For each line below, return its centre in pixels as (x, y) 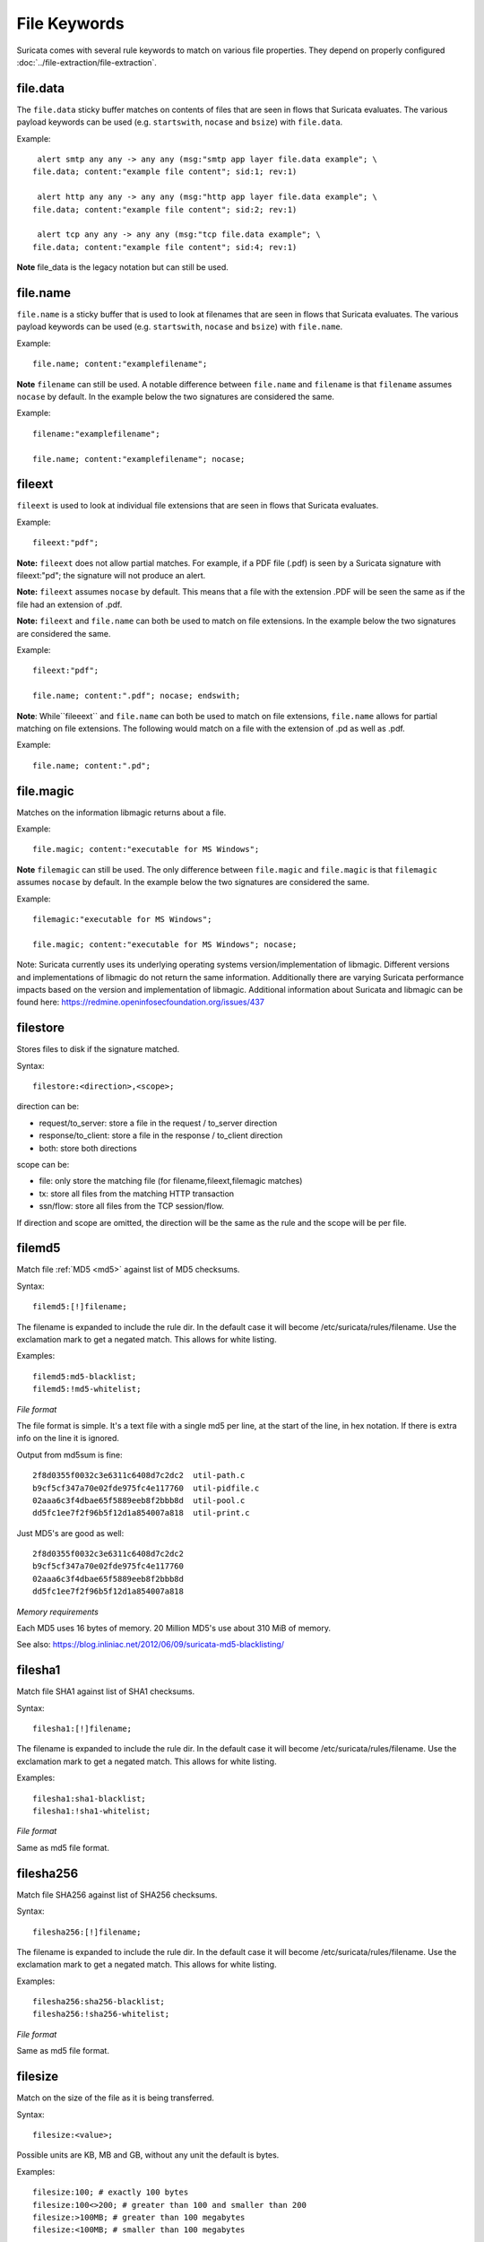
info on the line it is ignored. (68, 1438)
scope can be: (43, 1164)
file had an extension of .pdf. (69, 604)
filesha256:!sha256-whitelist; (101, 2014)
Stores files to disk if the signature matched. (98, 1049)
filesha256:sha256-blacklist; (99, 2002)
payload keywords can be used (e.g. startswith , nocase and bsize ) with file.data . (180, 122)
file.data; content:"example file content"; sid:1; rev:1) (165, 172)
